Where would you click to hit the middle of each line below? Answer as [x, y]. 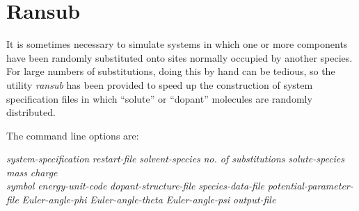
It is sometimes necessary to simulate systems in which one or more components [177, 44]
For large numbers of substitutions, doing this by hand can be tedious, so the [171, 71]
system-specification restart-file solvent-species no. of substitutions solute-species [176, 159]
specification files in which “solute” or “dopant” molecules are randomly [159, 98]
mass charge [32, 172]
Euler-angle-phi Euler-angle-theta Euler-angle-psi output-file [149, 200]
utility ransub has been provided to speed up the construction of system [160, 84]
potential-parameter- [310, 186]
